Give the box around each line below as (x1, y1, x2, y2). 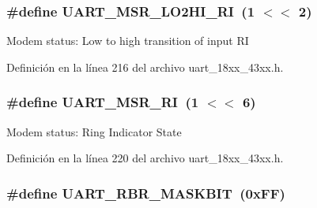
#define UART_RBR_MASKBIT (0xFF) (6, 183, 285, 202)
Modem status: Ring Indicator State (6, 123, 182, 139)
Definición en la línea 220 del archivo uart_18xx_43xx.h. (6, 150, 284, 166)
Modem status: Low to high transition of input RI (6, 32, 249, 49)
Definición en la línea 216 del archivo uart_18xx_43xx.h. (6, 58, 284, 75)
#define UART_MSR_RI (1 (6, 92, 199, 112)
